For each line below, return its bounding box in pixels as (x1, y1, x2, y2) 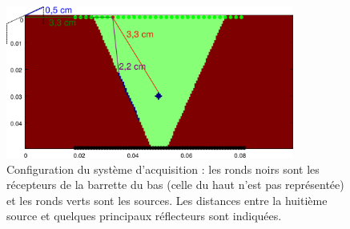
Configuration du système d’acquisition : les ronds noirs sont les (6, 160, 320, 177)
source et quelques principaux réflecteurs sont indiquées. (6, 207, 282, 224)
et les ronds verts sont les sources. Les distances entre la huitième (6, 191, 328, 208)
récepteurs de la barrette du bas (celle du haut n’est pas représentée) (6, 176, 344, 193)
